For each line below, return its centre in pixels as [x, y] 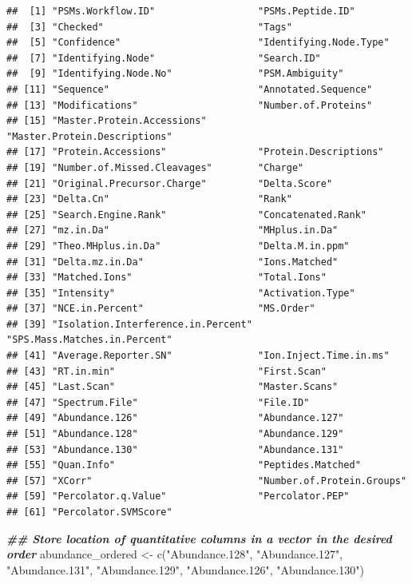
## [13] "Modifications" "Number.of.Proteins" [190, 105]
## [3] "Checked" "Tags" [149, 27]
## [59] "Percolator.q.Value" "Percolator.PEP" [178, 497]
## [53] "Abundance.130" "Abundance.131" [175, 449]
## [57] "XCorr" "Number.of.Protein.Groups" [207, 481]
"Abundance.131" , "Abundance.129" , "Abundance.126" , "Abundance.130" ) [186, 569]
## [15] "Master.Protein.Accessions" [107, 121]
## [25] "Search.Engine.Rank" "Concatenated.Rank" [187, 215]
